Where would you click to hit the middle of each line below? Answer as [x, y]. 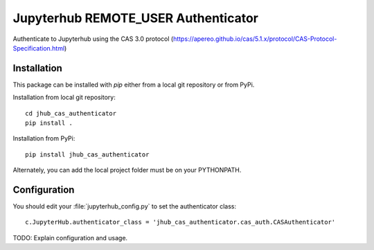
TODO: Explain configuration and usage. [70, 238]
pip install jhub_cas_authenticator [87, 154]
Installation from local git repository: [64, 98]
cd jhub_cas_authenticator [71, 113]
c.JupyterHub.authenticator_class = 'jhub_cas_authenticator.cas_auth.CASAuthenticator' [180, 222]
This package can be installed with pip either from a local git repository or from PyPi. [134, 84]
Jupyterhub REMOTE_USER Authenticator [136, 18]
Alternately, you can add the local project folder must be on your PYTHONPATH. [127, 170]
